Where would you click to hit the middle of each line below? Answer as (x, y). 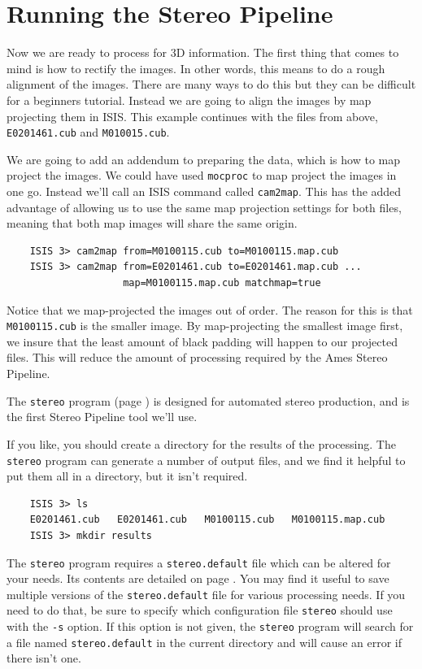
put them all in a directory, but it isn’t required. (127, 476)
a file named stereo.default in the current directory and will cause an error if (204, 642)
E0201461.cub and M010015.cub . (88, 132)
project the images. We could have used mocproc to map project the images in (202, 175)
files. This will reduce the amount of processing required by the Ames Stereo (197, 357)
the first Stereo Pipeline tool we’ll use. (102, 417)
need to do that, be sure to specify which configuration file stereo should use (200, 610)
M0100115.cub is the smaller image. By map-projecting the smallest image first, (205, 326)
